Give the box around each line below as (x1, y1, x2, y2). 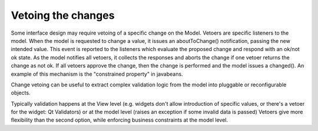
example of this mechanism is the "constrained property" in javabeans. (11, 70, 183, 78)
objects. (11, 89, 31, 96)
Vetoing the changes (11, 9, 115, 22)
